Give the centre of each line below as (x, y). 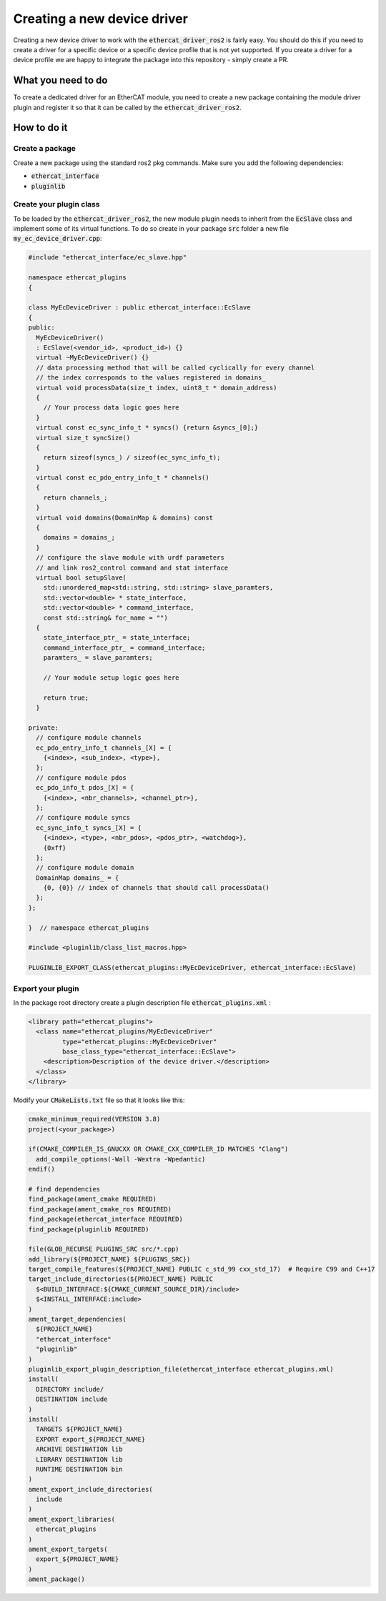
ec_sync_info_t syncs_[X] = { (89, 828)
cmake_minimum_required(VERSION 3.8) (94, 1119)
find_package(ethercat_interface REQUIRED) (106, 1219)
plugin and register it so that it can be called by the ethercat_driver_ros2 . (128, 107)
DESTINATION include (72, 1399)
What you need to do (60, 80)
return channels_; (75, 497)
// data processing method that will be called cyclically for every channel (175, 367)
